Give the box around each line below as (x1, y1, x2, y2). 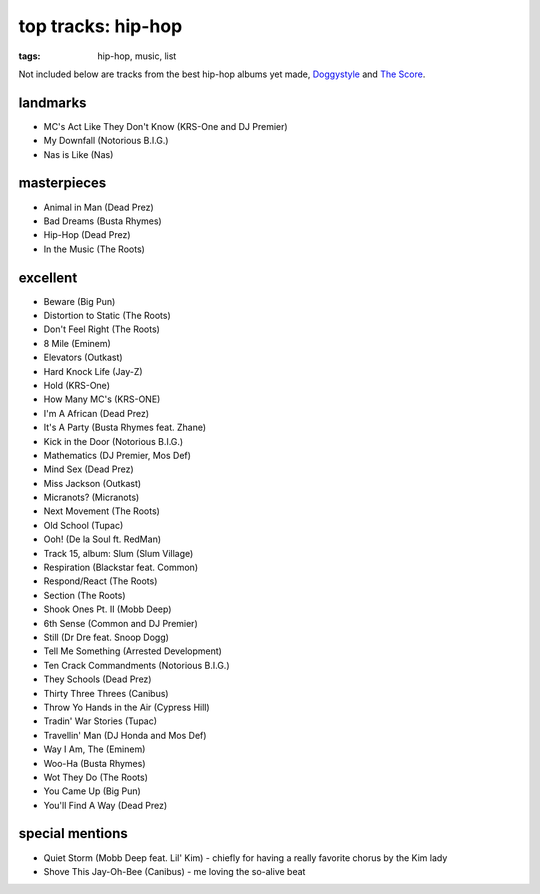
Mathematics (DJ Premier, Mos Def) (43, 449, 192, 461)
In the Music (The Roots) (43, 243, 145, 255)
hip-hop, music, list (97, 50, 177, 62)
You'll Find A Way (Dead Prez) (43, 799, 168, 811)
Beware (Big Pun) (43, 295, 116, 307)
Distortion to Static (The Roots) (43, 310, 172, 321)
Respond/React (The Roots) (43, 575, 158, 587)
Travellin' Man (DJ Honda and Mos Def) (43, 729, 207, 741)
